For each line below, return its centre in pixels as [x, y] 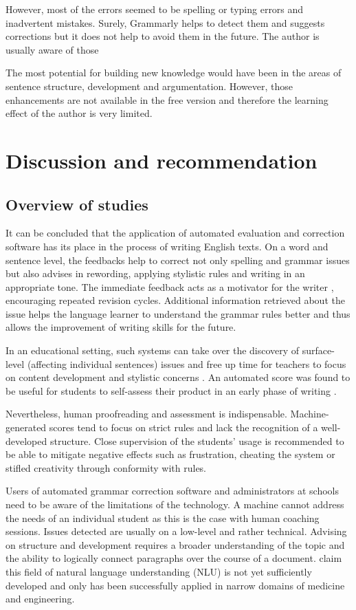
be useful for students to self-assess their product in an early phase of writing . [171, 390]
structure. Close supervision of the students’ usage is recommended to [197, 440]
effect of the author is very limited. [79, 113]
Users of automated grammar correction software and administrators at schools [172, 491]
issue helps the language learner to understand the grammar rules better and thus [178, 313]
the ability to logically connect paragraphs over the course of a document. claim [174, 558]
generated [26, 427]
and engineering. [40, 599]
